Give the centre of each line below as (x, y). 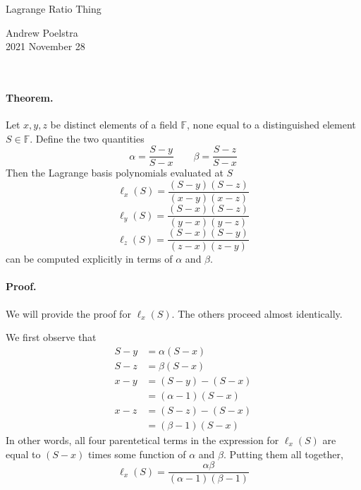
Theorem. (30, 97)
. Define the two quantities (87, 138)
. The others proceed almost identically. (257, 313)
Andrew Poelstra (42, 32)
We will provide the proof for (68, 313)
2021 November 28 (45, 46)
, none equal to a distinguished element (271, 125)
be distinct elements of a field (114, 125)
